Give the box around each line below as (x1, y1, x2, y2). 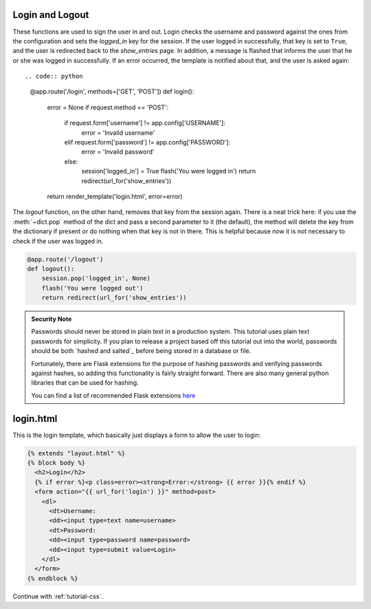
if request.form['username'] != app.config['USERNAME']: (64, 119, 226, 127)
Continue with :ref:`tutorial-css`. (12, 592, 103, 600)
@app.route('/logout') (27, 255, 104, 263)
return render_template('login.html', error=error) (47, 192, 183, 200)
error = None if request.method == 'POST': (47, 103, 169, 111)
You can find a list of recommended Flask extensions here (31, 391, 196, 399)
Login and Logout (12, 9, 89, 21)
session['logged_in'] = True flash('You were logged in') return (81, 167, 256, 175)
